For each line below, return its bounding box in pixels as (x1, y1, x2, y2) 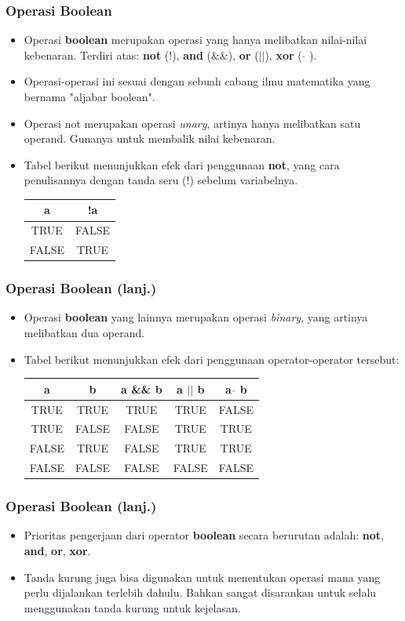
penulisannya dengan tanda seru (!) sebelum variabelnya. (24, 172, 298, 188)
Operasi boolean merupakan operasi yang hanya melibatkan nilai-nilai (24, 31, 367, 48)
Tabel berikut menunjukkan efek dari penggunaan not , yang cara (24, 156, 340, 172)
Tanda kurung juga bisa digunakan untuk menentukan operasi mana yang (24, 568, 381, 585)
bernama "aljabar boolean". (24, 89, 155, 104)
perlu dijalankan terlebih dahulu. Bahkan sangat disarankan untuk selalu (24, 584, 377, 601)
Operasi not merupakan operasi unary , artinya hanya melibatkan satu (24, 114, 361, 131)
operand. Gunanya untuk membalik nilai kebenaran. (24, 130, 275, 147)
